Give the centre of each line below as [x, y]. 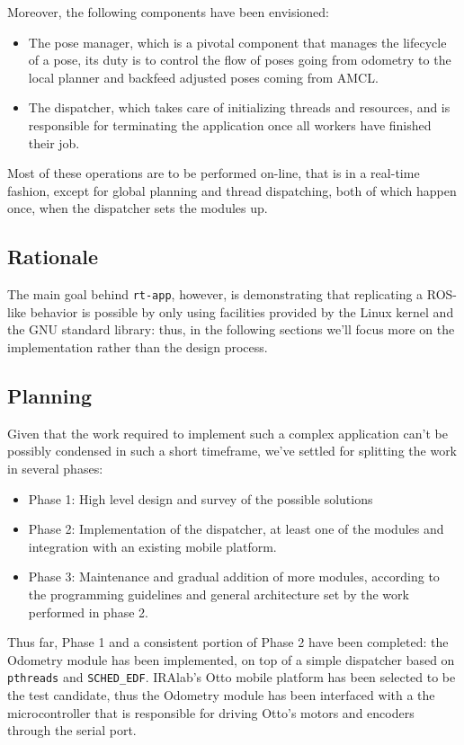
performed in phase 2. [88, 612]
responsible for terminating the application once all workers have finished [230, 124]
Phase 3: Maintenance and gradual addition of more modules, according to [234, 576]
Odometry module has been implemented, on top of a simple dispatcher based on [231, 659]
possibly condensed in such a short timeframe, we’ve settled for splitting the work [232, 451]
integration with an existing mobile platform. [152, 546]
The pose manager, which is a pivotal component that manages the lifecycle [237, 42]
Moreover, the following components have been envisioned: [169, 12]
